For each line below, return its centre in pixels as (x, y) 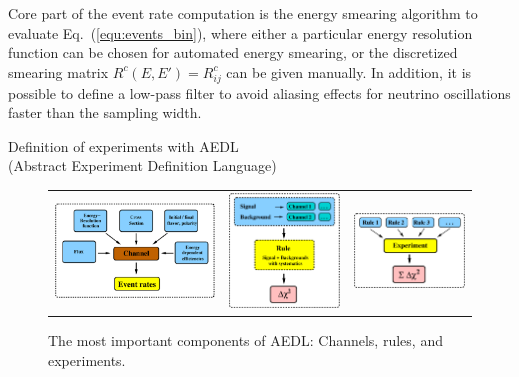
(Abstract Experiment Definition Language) (142, 165)
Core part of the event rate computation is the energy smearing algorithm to (243, 13)
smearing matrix (58, 71)
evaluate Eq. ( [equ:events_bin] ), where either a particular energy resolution (240, 32)
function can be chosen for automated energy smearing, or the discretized (233, 52)
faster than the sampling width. (105, 112)
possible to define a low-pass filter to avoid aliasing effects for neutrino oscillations (259, 92)
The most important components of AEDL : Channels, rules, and (245, 340)
